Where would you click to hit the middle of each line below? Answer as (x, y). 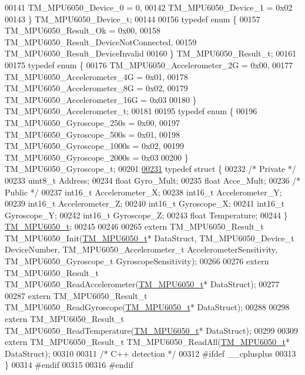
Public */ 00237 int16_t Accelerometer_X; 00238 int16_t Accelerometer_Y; (143, 192)
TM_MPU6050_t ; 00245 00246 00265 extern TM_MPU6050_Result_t (134, 226)
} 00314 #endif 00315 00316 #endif (69, 365)
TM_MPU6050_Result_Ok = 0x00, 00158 (83, 30)
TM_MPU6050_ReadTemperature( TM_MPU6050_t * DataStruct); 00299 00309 (152, 330)
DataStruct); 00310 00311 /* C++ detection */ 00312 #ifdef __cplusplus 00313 (150, 353)
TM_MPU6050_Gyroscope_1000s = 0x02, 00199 (94, 146)
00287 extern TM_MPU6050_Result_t (76, 295)
